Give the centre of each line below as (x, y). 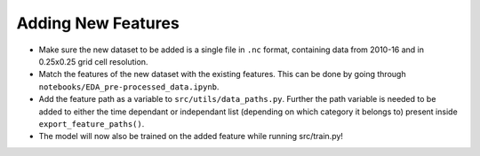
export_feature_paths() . (92, 123)
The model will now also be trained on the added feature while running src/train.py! (191, 136)
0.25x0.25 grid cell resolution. (93, 61)
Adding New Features (98, 23)
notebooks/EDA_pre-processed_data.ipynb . (129, 86)
